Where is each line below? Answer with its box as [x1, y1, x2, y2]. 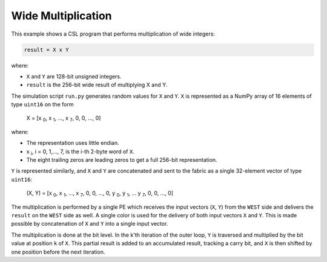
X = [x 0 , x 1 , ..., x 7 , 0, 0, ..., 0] [26, 115, 101, 123]
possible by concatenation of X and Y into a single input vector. [11, 220, 168, 228]
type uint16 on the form [11, 101, 74, 108]
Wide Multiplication [11, 9, 112, 22]
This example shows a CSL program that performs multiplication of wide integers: [11, 30, 215, 37]
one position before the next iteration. [11, 248, 105, 255]
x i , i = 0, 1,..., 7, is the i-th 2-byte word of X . [26, 148, 134, 156]
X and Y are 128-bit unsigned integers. [26, 72, 122, 80]
